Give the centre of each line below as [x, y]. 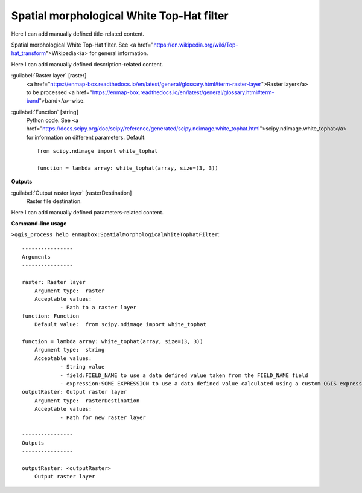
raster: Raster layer [54, 282]
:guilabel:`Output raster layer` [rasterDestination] [71, 193]
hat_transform [29, 53]
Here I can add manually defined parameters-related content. [87, 212]
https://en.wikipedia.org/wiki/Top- [196, 45]
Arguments [36, 257]
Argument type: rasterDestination [87, 401]
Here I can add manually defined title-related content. [78, 34]
